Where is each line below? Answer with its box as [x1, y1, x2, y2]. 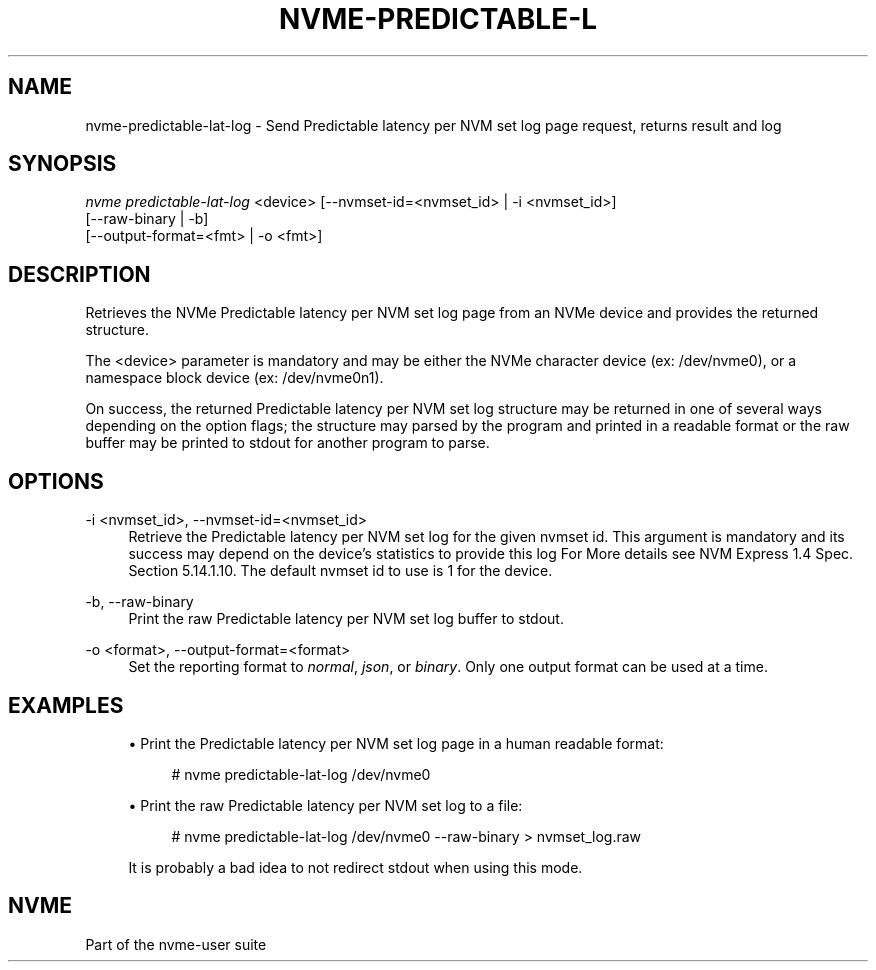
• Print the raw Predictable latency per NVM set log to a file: [128, 796, 523, 814]
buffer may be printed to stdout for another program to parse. [85, 434, 490, 452]
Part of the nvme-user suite [85, 935, 267, 953]
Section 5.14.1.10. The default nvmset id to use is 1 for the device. [128, 562, 553, 580]
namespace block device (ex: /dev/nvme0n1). [85, 369, 384, 387]
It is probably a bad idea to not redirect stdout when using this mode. [128, 858, 583, 876]
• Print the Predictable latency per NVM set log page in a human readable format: [128, 734, 664, 752]
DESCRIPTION [8, 261, 151, 287]
